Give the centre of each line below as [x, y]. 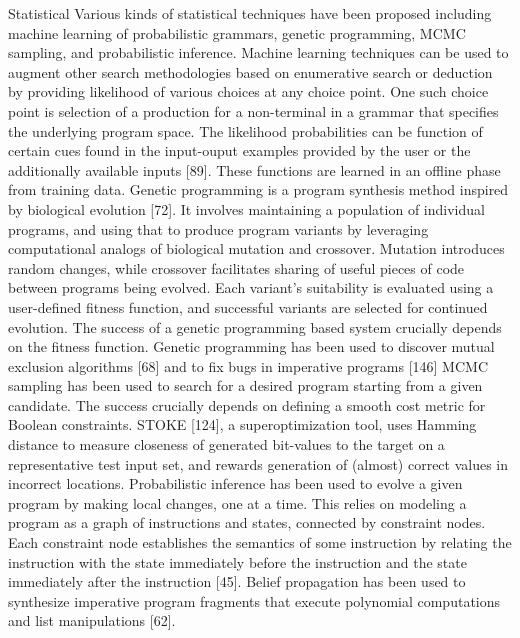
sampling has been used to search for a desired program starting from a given [245, 385]
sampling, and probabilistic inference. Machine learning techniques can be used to [258, 52]
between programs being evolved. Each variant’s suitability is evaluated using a [251, 287]
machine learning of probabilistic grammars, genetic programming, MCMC [237, 32]
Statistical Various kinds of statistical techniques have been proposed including [250, 13]
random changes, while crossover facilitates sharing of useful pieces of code [236, 267]
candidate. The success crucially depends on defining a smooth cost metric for [247, 404]
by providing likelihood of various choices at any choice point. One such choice [248, 91]
